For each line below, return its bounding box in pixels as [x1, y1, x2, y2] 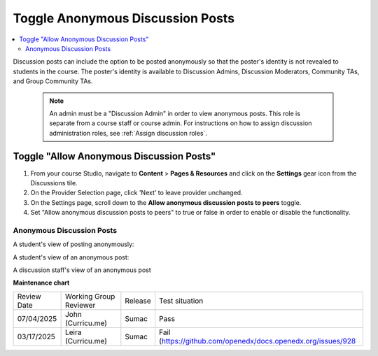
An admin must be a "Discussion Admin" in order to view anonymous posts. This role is [49, 109, 301, 118]
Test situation [158, 296, 204, 306]
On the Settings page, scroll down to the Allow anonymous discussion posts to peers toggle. [30, 198, 302, 206]
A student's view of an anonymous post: [13, 252, 129, 262]
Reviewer [64, 300, 96, 310]
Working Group [64, 291, 115, 301]
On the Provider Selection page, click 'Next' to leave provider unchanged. [30, 189, 243, 197]
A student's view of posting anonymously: [13, 240, 134, 248]
